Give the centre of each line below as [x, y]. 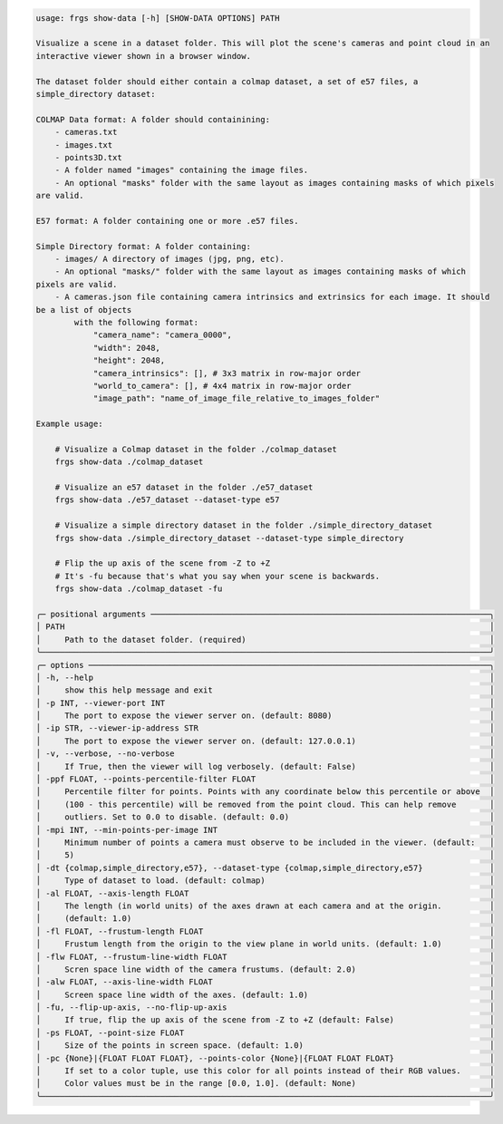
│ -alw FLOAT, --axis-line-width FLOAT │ [265, 982]
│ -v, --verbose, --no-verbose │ [265, 754]
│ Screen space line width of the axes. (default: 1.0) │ [265, 994]
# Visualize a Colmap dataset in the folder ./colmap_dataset [196, 449]
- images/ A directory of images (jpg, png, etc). [169, 259]
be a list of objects [84, 310]
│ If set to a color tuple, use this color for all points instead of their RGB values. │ [265, 1071]
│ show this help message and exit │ [265, 690]
